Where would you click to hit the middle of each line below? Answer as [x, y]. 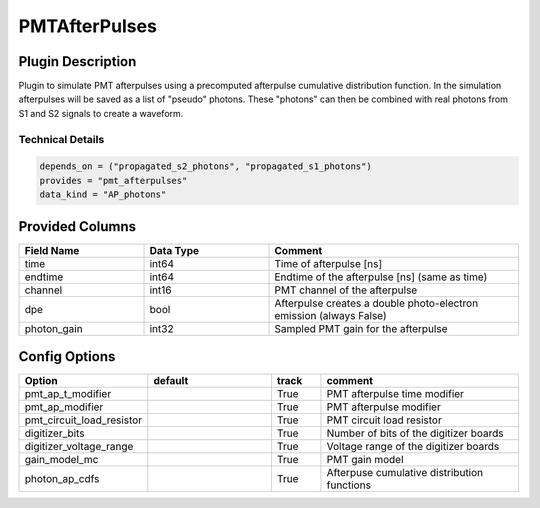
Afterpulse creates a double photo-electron [376, 303]
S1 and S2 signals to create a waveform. [101, 113]
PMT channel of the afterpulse [346, 290]
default [171, 381]
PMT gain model [365, 460]
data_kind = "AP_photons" [103, 194]
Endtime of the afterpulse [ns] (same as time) [381, 277]
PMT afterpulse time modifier [395, 394]
